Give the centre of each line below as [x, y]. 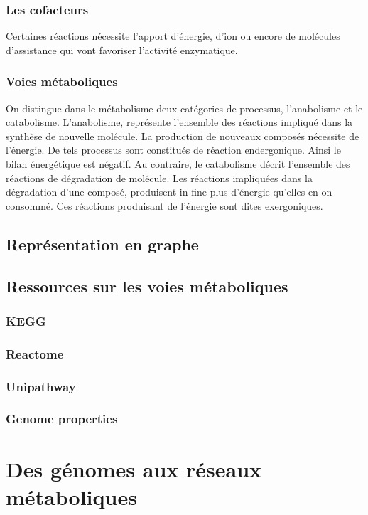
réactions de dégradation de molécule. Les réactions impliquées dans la [159, 177]
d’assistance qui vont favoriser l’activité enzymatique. [122, 49]
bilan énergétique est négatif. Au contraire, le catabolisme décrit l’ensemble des [178, 164]
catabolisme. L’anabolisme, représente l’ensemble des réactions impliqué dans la [179, 122]
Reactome [35, 353]
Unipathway [41, 386]
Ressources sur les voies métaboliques [147, 286]
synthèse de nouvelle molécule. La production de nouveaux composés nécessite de [183, 136]
